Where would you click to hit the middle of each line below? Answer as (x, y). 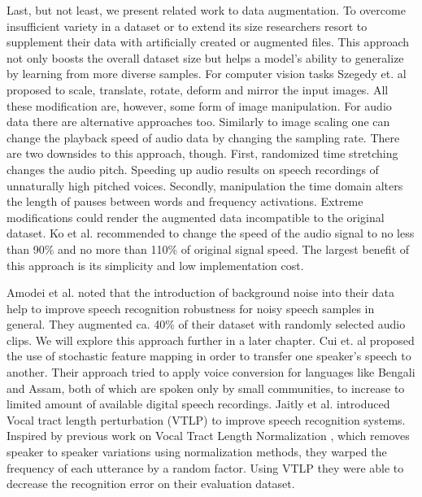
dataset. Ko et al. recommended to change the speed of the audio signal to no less (211, 233)
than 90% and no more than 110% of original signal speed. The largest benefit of (208, 248)
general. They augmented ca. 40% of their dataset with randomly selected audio (206, 324)
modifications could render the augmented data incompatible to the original (196, 217)
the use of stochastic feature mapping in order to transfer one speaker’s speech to (209, 356)
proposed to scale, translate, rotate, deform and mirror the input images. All (198, 89)
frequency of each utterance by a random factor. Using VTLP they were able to (205, 467)
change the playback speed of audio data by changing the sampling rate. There (203, 137)
